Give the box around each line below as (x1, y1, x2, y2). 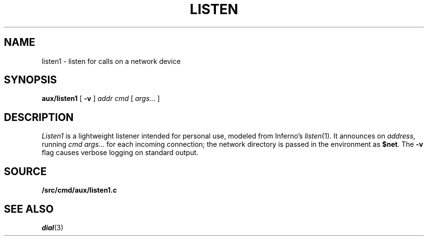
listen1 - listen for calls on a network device (42, 57, 181, 65)
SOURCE (4, 165, 47, 178)
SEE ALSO (4, 202, 54, 215)
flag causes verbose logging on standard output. (42, 148, 198, 157)
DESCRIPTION (4, 111, 74, 123)
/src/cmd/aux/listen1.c (42, 186, 117, 195)
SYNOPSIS (4, 74, 57, 86)
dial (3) (42, 223, 64, 232)
